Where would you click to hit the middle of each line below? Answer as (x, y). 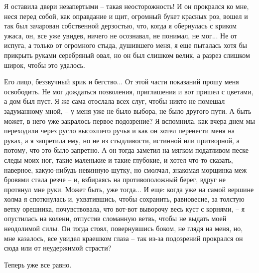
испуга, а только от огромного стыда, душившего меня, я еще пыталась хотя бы (126, 45)
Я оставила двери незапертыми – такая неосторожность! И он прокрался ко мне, (127, 6)
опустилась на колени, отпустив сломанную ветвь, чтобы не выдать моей (115, 218)
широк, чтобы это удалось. (45, 65)
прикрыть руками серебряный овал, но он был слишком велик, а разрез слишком (127, 55)
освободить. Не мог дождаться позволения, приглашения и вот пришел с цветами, (129, 91)
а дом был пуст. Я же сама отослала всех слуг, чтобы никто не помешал (115, 101)
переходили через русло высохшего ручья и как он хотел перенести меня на (120, 131)
